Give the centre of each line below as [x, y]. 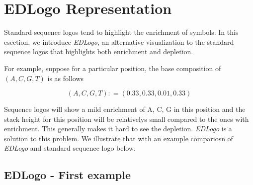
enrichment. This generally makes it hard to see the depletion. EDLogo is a [118, 129]
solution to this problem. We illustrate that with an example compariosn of [119, 138]
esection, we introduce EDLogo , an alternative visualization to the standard [119, 42]
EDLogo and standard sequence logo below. [70, 148]
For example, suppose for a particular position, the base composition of [113, 68]
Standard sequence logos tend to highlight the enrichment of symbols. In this [121, 32]
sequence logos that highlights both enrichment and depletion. [99, 51]
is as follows [66, 78]
